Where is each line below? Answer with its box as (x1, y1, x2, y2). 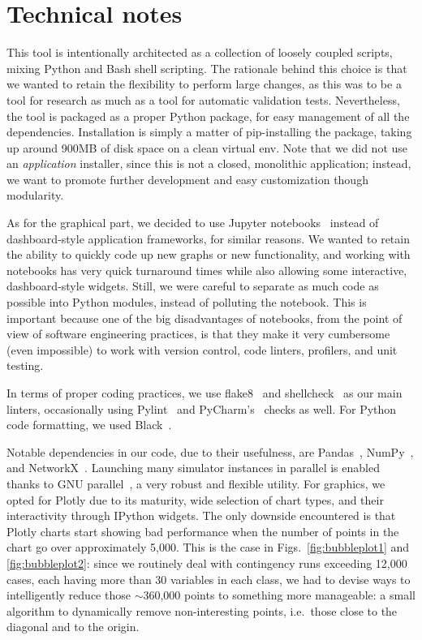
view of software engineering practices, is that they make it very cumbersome (6, 325, 390, 342)
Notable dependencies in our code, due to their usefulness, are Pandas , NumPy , (6, 443, 414, 460)
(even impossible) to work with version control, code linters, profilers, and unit (6, 341, 398, 358)
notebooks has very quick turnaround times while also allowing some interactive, (6, 261, 407, 278)
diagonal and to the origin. (6, 618, 140, 635)
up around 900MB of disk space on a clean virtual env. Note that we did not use (6, 139, 408, 156)
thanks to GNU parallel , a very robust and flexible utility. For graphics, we (6, 475, 385, 492)
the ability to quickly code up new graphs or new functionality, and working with (6, 246, 411, 263)
